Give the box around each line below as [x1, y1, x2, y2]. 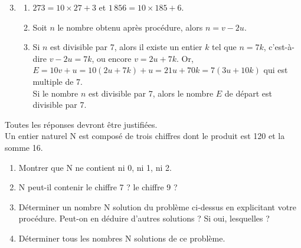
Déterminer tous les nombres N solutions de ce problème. [18, 232, 225, 244]
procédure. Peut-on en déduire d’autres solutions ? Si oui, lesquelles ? [18, 212, 270, 224]
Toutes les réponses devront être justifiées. [5, 118, 158, 130]
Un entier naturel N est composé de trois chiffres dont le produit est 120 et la [5, 130, 285, 142]
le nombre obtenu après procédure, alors [57, 21, 203, 33]
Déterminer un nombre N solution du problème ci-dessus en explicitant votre [18, 200, 296, 213]
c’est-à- [269, 41, 295, 53]
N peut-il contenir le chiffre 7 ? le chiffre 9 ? [18, 181, 178, 193]
